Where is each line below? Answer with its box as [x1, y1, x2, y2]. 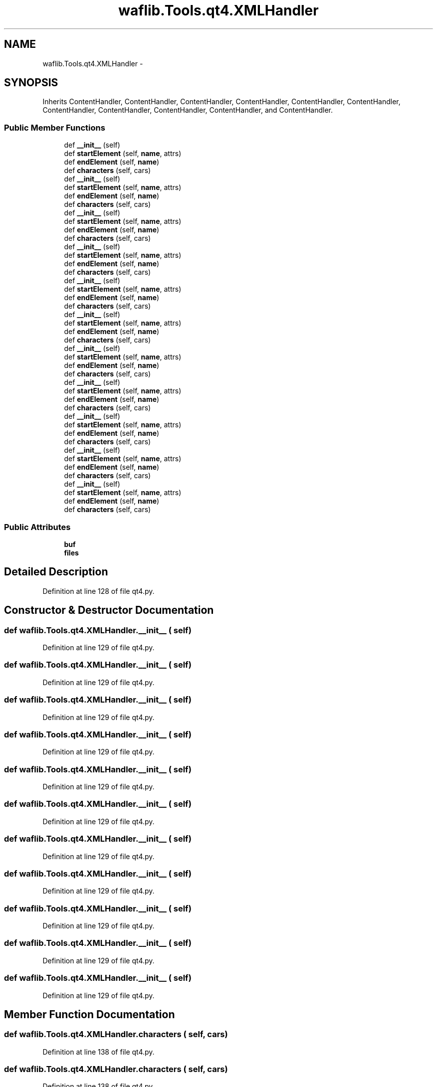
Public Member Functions [4, 122, 105, 133]
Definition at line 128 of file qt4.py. [42, 586, 155, 595]
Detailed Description [4, 565, 108, 578]
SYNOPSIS [4, 76, 58, 89]
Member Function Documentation [4, 1008, 175, 1021]
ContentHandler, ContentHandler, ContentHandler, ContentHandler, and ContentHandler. [42, 106, 333, 115]
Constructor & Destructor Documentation [4, 604, 214, 617]
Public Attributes [4, 522, 71, 532]
